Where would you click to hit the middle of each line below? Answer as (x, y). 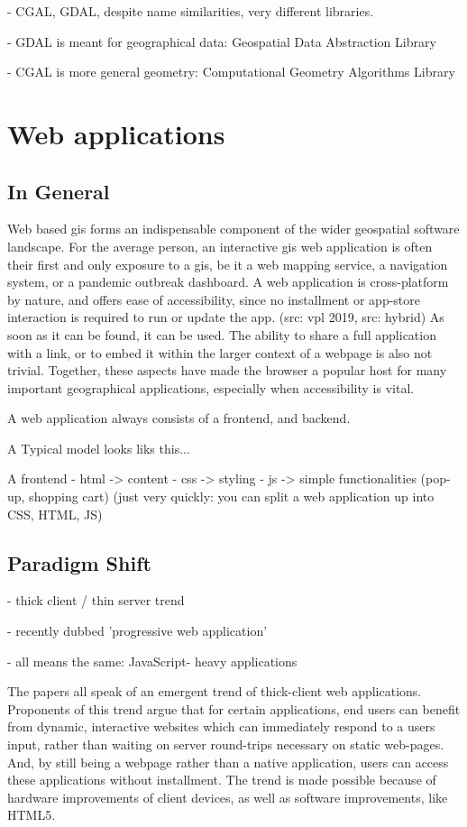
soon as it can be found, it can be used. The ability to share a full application (222, 334)
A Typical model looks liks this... (99, 448)
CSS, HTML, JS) (55, 514)
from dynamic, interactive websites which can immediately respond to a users (221, 726)
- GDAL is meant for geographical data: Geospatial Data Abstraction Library (222, 41)
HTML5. (32, 815)
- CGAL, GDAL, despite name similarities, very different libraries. (191, 11)
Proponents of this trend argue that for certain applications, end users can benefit (234, 708)
